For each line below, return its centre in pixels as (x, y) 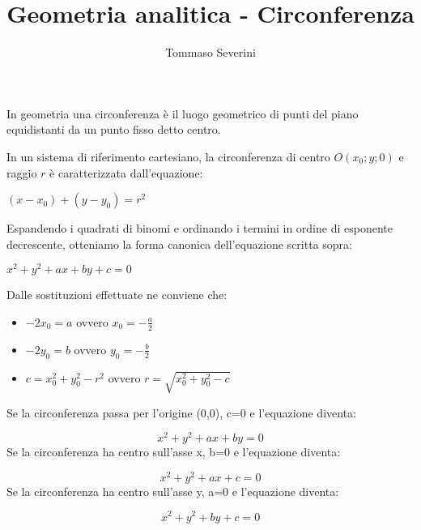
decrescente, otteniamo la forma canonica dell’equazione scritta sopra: (179, 244)
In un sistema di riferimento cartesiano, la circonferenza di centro (168, 156)
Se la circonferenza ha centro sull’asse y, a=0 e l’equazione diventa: (173, 491)
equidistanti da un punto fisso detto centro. (114, 129)
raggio (22, 172)
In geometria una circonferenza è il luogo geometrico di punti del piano (183, 113)
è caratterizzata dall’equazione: (126, 172)
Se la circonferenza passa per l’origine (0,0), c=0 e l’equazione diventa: (181, 412)
